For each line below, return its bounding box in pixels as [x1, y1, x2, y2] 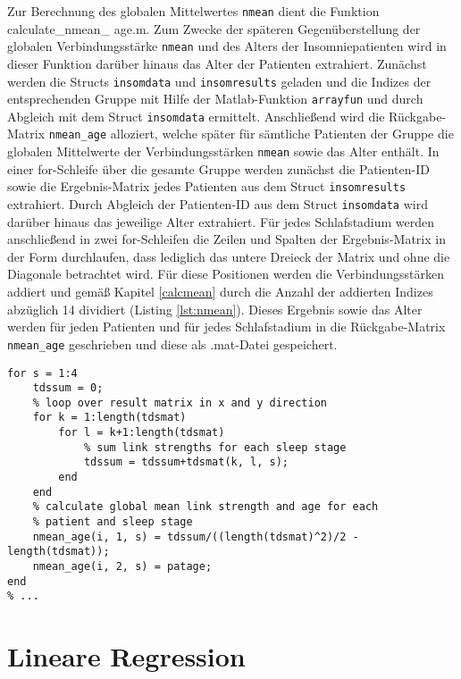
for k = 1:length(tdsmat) [32, 411, 187, 424]
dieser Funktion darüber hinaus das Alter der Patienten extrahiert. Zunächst [7, 54, 427, 72]
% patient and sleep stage [32, 516, 193, 529]
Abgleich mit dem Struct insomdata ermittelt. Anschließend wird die [7, 106, 385, 125]
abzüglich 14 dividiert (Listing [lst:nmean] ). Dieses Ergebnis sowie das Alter [7, 299, 423, 318]
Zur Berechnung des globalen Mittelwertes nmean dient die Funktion [7, 2, 380, 20]
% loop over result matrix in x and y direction [32, 396, 327, 409]
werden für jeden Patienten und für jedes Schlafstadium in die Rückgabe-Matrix [7, 317, 446, 336]
